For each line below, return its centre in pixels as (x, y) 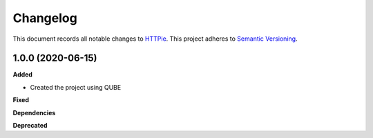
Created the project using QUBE (76, 87)
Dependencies (34, 112)
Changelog (45, 18)
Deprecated (30, 126)
